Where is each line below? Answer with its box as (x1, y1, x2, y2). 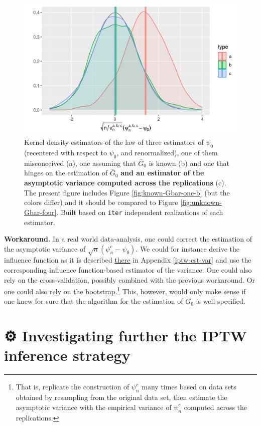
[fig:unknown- (180, 197, 222, 207)
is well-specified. (196, 296, 245, 306)
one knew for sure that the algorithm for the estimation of (4, 296, 183, 306)
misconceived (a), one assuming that (24, 157, 136, 168)
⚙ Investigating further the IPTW (4, 325, 247, 346)
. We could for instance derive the (136, 243, 239, 254)
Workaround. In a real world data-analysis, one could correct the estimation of (4, 234, 252, 244)
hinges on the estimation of (24, 167, 108, 178)
